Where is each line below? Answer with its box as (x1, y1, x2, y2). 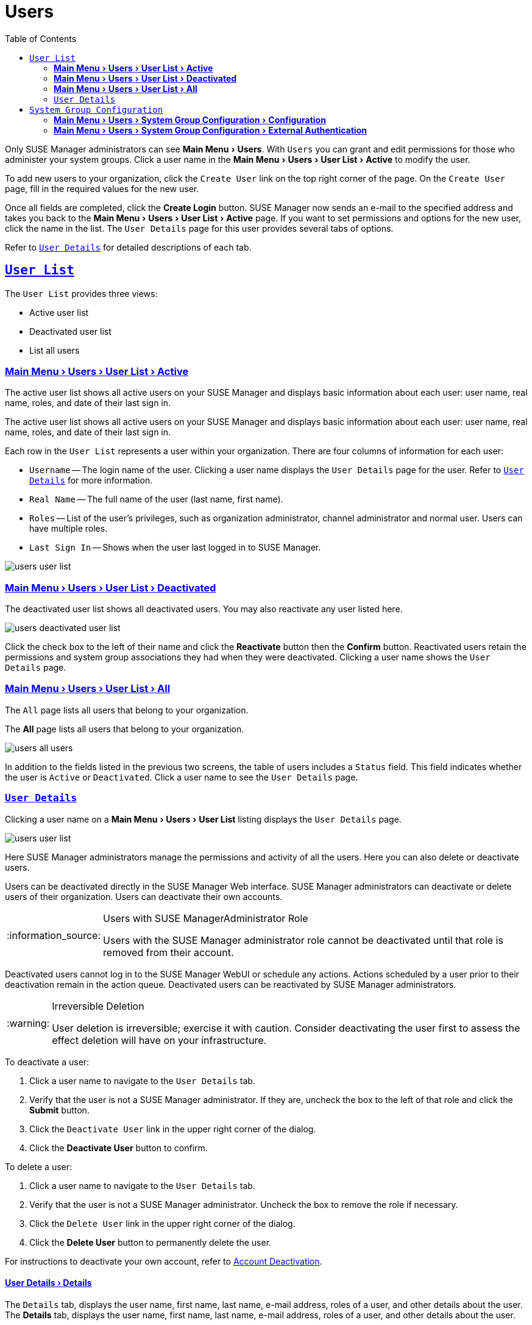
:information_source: (7, 929, 101, 941)
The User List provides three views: (5, 288, 158, 299)
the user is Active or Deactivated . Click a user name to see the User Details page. (5, 771, 358, 782)
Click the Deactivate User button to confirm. (29, 1142, 208, 1153)
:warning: (7, 1016, 50, 1029)
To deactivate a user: (5, 1056, 90, 1067)
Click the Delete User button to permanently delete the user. (29, 1237, 272, 1248)
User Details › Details (5, 1277, 92, 1288)
